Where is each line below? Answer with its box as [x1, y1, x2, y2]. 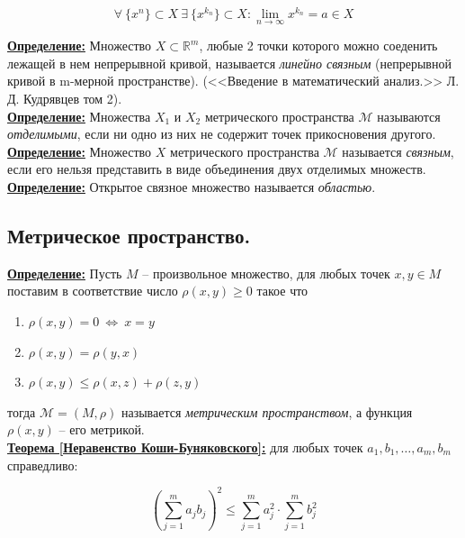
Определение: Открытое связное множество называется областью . [7, 178, 376, 196]
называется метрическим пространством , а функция [121, 402, 413, 421]
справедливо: [7, 455, 78, 474]
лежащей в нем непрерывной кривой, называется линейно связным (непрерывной [7, 53, 452, 72]
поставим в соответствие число [7, 281, 178, 300]
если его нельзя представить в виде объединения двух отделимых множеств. [7, 160, 426, 178]
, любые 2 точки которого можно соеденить [199, 36, 438, 55]
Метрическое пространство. [7, 222, 251, 250]
